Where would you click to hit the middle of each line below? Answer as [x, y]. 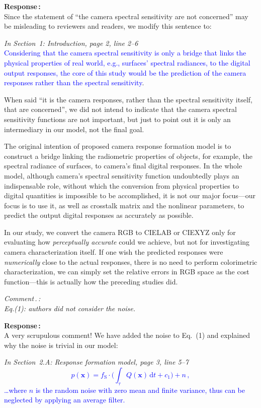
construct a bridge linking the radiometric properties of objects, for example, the [128, 156]
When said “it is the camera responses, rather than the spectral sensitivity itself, [128, 99]
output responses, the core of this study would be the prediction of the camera [125, 72]
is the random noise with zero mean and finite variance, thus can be [140, 390]
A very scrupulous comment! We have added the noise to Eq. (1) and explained [127, 335]
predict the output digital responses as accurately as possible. [99, 215]
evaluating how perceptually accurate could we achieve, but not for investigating [127, 242]
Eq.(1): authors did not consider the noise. [70, 308]
